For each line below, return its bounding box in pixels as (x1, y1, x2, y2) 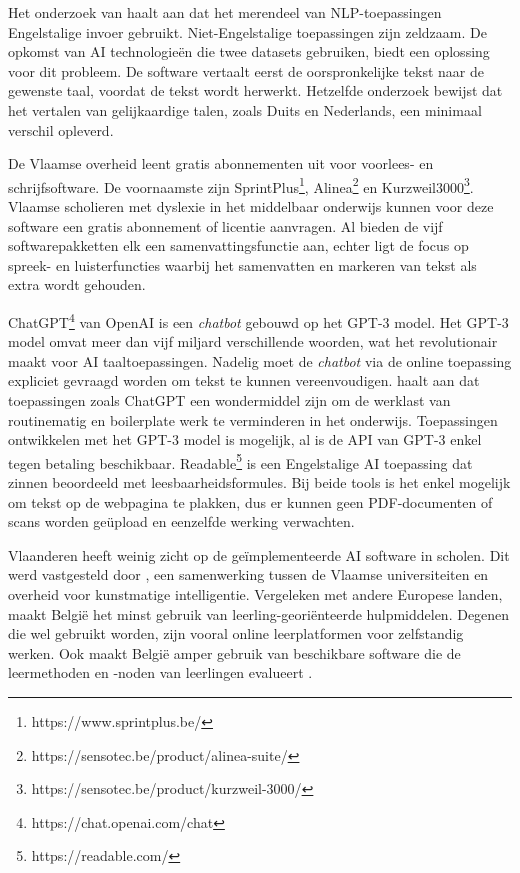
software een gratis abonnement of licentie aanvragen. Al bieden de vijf (8, 215, 443, 236)
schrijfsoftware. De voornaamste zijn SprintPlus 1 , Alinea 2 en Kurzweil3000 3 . (8, 173, 474, 197)
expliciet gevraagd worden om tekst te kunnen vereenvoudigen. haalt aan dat (8, 370, 480, 391)
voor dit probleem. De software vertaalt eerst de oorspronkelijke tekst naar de (8, 60, 485, 81)
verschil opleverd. (8, 119, 114, 140)
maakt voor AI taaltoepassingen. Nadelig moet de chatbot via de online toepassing (8, 350, 512, 371)
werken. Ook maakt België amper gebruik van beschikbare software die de (8, 642, 461, 663)
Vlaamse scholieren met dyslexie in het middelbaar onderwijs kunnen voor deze (8, 196, 494, 216)
